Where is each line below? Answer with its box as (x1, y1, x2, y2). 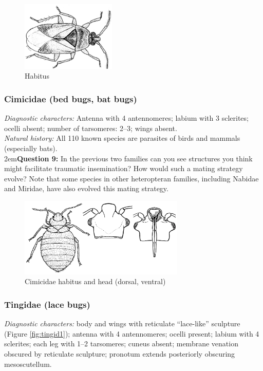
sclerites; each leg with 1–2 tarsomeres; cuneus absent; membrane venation (4, 338, 238, 349)
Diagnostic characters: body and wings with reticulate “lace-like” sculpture (4, 318, 240, 329)
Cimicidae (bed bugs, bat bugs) (4, 92, 137, 105)
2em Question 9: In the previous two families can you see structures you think (4, 153, 253, 163)
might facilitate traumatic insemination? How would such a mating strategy (4, 163, 243, 174)
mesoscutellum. (4, 358, 52, 369)
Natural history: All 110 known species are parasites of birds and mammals (4, 133, 240, 143)
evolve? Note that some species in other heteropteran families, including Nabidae (4, 173, 259, 183)
